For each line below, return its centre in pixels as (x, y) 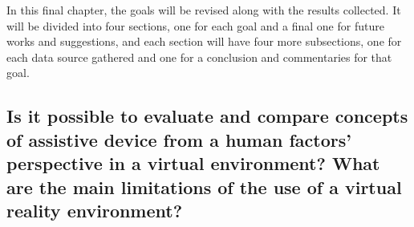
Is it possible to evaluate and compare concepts (207, 116)
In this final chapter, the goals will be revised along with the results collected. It (204, 10)
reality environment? (95, 210)
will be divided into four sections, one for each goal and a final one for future (195, 25)
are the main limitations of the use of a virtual (204, 186)
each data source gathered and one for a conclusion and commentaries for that (199, 57)
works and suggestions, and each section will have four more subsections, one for (204, 41)
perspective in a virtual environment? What (193, 163)
